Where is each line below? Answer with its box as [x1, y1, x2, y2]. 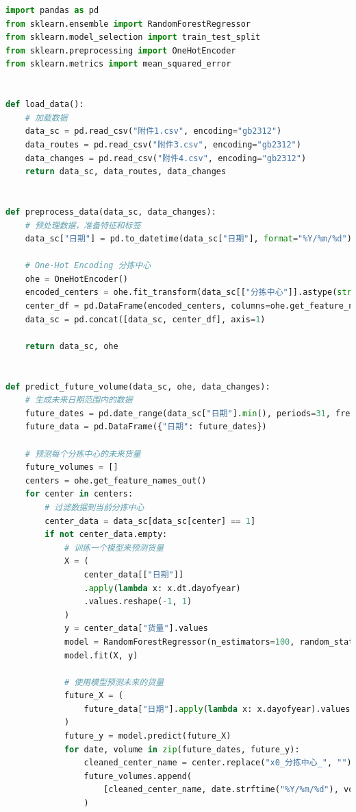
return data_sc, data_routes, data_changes [25, 167, 227, 177]
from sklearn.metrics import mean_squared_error [5, 59, 231, 69]
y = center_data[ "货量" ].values [64, 623, 208, 634]
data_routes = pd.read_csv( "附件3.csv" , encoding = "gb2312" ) [25, 139, 301, 150]
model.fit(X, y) [64, 650, 138, 660]
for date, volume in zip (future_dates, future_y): [64, 744, 300, 754]
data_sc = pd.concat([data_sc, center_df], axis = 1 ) [25, 314, 266, 324]
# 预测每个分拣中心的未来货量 [25, 449, 141, 459]
